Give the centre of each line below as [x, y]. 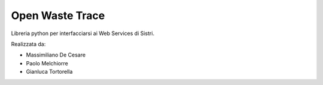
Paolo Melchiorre [47, 63]
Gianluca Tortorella [49, 72]
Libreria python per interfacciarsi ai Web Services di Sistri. [83, 33]
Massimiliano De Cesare [56, 55]
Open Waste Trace [58, 15]
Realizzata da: [28, 44]
